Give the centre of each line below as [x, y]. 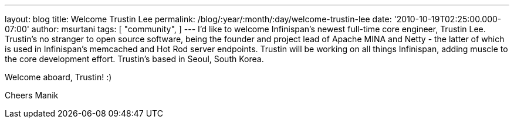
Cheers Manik [32, 95]
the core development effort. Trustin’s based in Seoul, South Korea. [134, 59]
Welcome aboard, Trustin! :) [58, 77]
